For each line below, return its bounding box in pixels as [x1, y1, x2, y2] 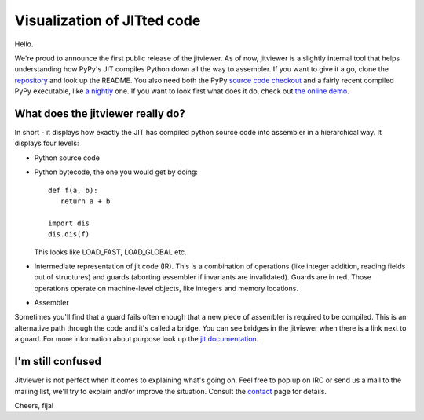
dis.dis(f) [48, 230, 90, 239]
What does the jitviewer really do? [14, 107, 186, 120]
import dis [48, 218, 90, 228]
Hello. [14, 39, 34, 49]
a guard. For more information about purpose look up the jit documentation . [14, 334, 259, 344]
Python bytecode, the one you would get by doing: [34, 167, 198, 177]
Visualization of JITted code [14, 12, 201, 29]
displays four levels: [14, 138, 79, 148]
